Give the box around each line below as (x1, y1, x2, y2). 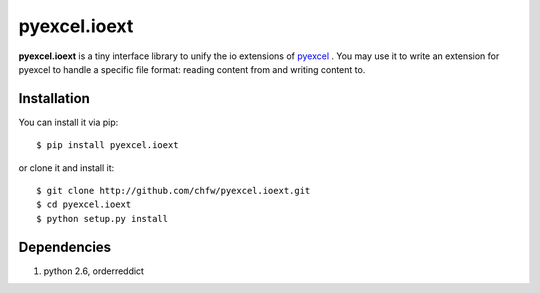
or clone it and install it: (18, 161, 115, 174)
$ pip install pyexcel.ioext (36, 140, 179, 151)
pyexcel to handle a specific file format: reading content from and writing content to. (18, 63, 366, 75)
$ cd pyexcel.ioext (36, 199, 132, 210)
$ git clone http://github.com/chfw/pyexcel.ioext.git (36, 185, 311, 197)
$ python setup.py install (36, 213, 169, 224)
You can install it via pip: (18, 116, 119, 128)
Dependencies (18, 238, 112, 255)
